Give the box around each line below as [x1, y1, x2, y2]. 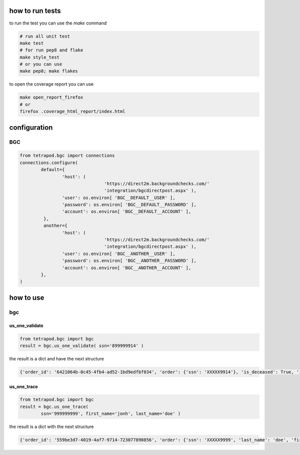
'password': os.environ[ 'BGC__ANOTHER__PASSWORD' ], [61, 258, 197, 264]
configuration [9, 123, 53, 132]
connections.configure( [19, 160, 78, 165]
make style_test [19, 54, 60, 60]
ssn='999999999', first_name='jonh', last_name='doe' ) [40, 411, 181, 416]
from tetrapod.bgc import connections [19, 153, 115, 159]
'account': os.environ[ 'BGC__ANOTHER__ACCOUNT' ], [61, 265, 191, 270]
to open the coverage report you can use [9, 81, 94, 87]
